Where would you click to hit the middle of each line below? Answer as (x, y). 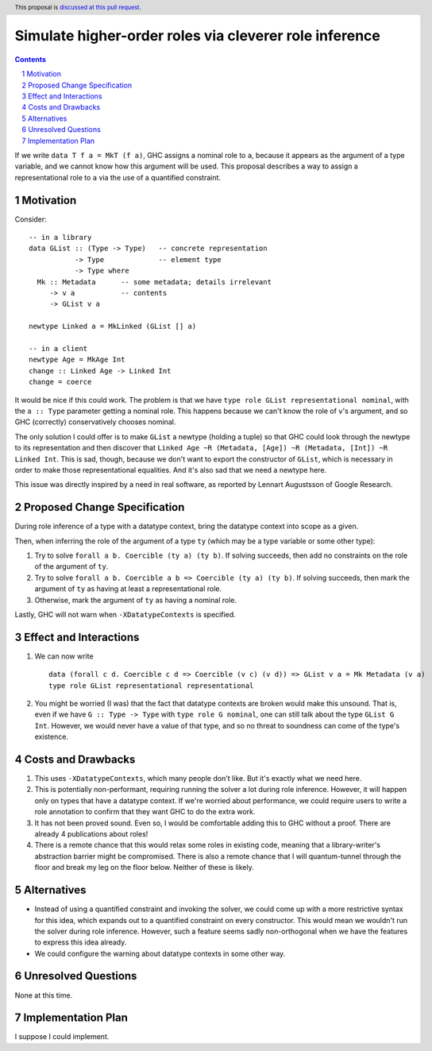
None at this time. (44, 995)
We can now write (64, 656)
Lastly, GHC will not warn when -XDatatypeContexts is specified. (125, 614)
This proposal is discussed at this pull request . (78, 7)
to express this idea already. (81, 942)
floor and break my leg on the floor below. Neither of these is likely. (144, 867)
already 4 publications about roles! (91, 834)
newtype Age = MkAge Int (77, 360)
